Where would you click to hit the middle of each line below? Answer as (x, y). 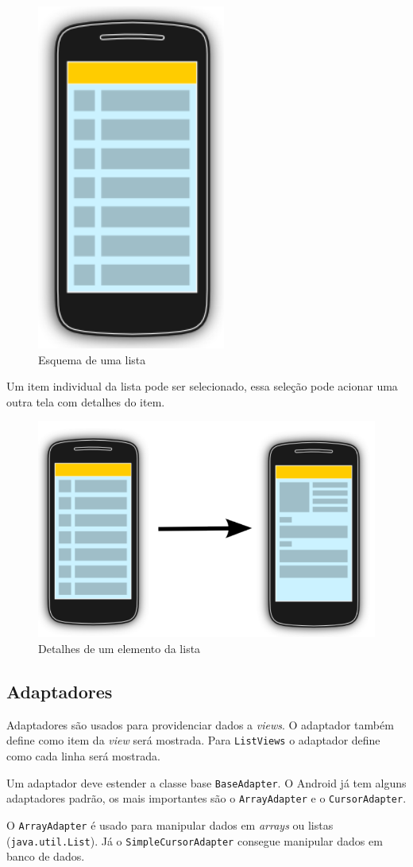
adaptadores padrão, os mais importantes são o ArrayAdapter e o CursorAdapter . (206, 798)
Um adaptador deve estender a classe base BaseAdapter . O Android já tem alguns (206, 782)
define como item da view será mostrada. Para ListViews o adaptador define (193, 740)
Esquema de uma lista (92, 359)
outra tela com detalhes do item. (86, 401)
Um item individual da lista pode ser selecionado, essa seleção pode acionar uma (202, 386)
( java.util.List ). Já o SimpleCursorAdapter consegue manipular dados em (195, 840)
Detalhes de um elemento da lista (120, 649)
